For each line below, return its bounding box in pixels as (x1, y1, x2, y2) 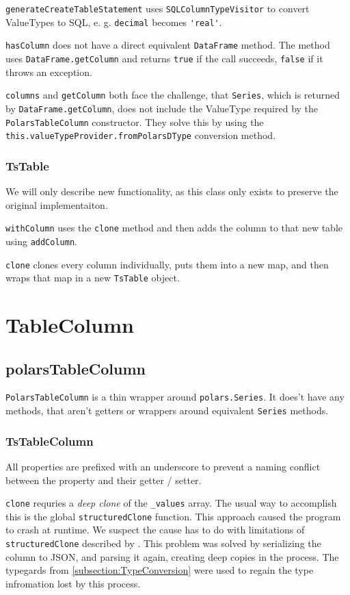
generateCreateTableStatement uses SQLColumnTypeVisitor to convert (5, 1, 310, 15)
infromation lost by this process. (5, 576, 141, 590)
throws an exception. (5, 64, 92, 79)
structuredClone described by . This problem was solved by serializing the (5, 536, 321, 550)
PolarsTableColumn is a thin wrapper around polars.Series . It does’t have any (5, 390, 345, 404)
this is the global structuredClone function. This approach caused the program (5, 509, 341, 523)
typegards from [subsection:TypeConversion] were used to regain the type (5, 563, 314, 577)
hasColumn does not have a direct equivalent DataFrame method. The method (5, 38, 330, 52)
